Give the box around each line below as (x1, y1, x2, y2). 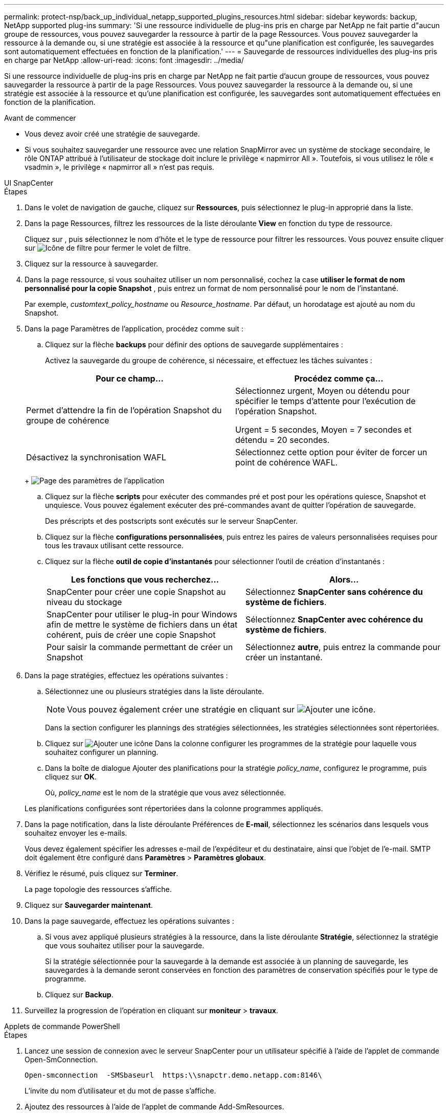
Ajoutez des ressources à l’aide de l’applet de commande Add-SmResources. (25, 1102, 284, 1111)
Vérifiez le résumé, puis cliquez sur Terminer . (25, 869, 178, 878)
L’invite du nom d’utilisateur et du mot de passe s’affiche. (25, 1086, 216, 1095)
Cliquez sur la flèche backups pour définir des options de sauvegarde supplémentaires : (45, 340, 343, 349)
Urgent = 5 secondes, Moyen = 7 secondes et (235, 425, 412, 435)
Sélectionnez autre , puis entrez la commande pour (245, 642, 441, 652)
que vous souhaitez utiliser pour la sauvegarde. (45, 941, 205, 950)
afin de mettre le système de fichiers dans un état (47, 619, 238, 630)
